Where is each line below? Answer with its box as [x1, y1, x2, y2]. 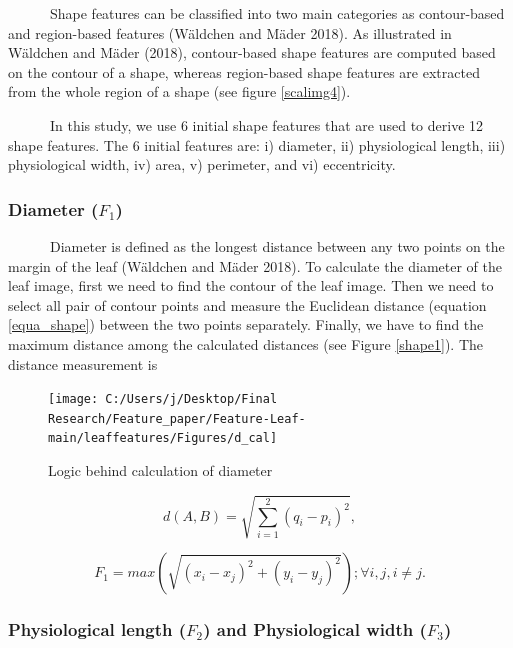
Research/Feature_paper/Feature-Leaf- [48, 411, 306, 426]
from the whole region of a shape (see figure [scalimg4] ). [8, 81, 351, 102]
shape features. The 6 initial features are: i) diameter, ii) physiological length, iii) [8, 134, 506, 155]
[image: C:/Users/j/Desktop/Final [48, 392, 278, 407]
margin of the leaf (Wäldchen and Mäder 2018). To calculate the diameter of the [8, 255, 503, 276]
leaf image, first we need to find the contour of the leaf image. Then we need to [8, 275, 494, 296]
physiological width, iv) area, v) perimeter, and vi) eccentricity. [8, 154, 396, 175]
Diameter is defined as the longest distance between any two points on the [49, 235, 505, 256]
